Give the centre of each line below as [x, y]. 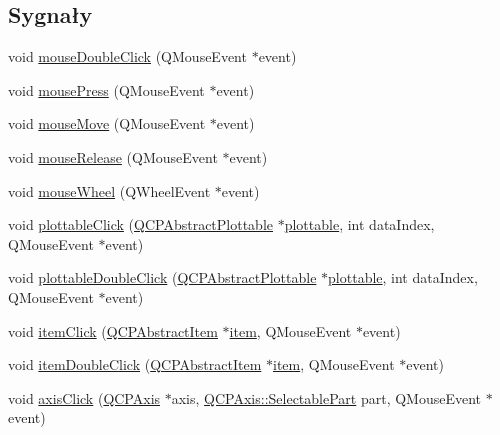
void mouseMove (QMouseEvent [107, 123]
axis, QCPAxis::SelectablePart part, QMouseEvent [326, 397]
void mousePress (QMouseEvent [106, 89]
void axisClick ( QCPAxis [84, 397]
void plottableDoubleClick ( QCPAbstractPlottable [162, 277]
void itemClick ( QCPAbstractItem [113, 330]
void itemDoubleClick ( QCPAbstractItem [135, 364]
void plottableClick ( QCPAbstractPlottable [141, 224]
